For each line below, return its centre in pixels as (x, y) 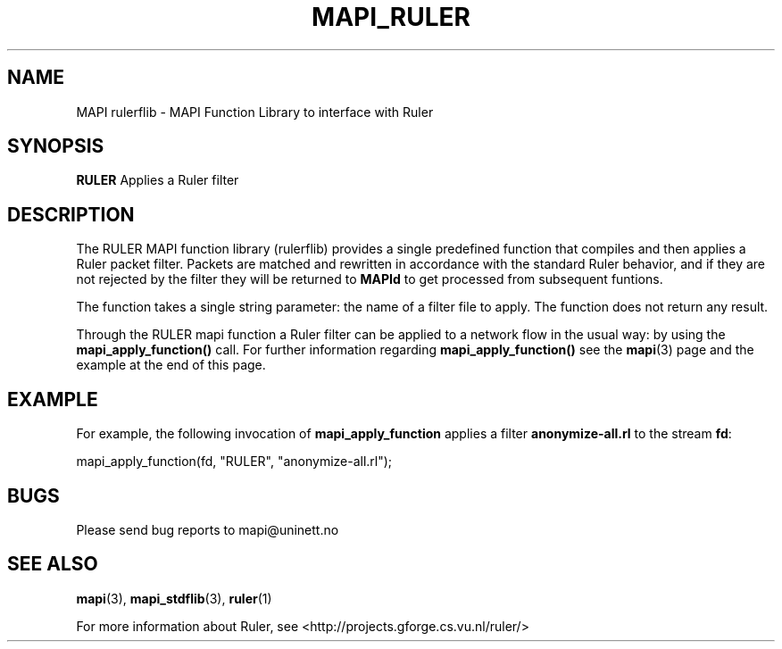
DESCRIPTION (71, 214)
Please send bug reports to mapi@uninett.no (208, 529)
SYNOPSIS (56, 146)
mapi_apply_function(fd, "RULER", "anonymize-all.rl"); (234, 462)
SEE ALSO (53, 564)
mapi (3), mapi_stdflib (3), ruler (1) (174, 598)
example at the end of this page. (171, 365)
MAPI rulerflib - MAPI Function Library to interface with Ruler (255, 112)
